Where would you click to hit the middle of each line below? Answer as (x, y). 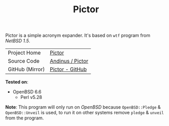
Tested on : (17, 82)
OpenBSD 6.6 (27, 92)
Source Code (24, 61)
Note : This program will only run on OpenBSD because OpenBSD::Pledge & (83, 107)
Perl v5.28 (31, 97)
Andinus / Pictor (69, 61)
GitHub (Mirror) (26, 69)
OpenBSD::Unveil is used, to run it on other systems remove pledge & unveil (85, 113)
